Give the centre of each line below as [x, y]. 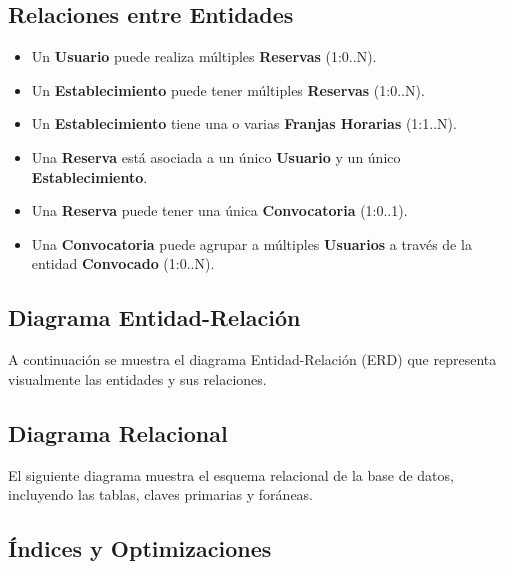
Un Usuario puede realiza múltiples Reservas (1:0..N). [204, 56]
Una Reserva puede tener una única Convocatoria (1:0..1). [219, 210]
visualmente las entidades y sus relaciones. [137, 378]
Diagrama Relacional [118, 432]
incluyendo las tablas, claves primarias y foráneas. [161, 494]
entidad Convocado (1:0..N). [123, 263]
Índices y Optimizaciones [140, 548]
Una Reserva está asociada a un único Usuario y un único [216, 156]
